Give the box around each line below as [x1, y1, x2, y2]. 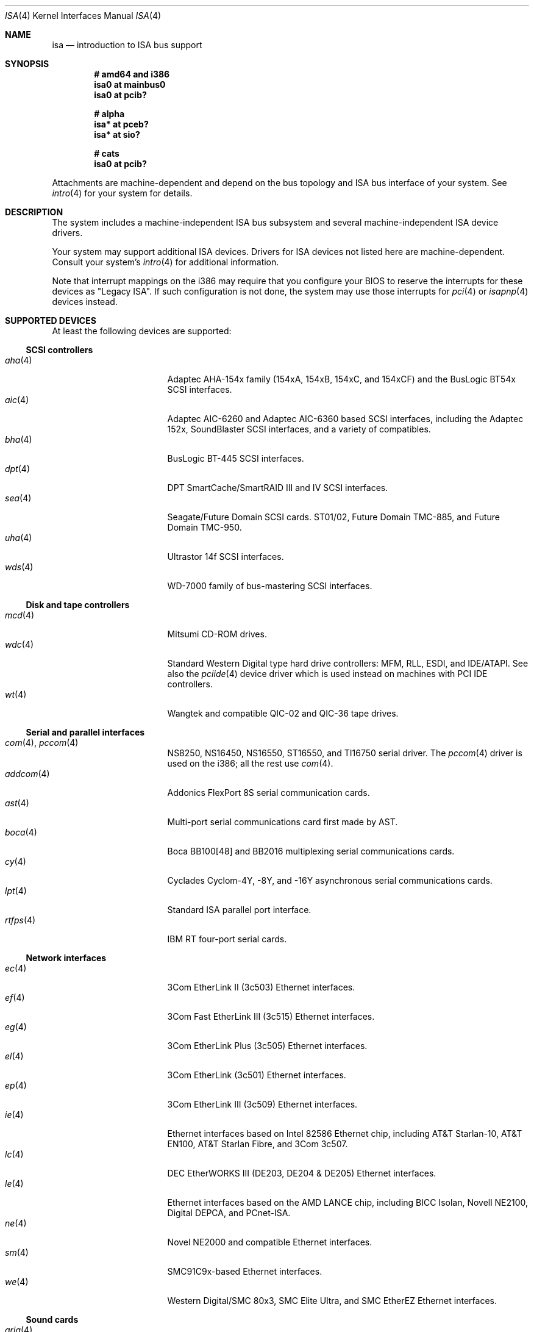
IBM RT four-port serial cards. [167, 934, 287, 944]
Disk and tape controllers [26, 600, 130, 610]
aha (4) [5, 355, 32, 365]
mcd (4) [5, 610, 35, 620]
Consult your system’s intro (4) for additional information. [52, 257, 279, 267]
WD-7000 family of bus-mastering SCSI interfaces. [167, 581, 372, 591]
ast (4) [5, 798, 29, 808]
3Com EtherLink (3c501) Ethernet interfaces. [167, 1070, 346, 1080]
